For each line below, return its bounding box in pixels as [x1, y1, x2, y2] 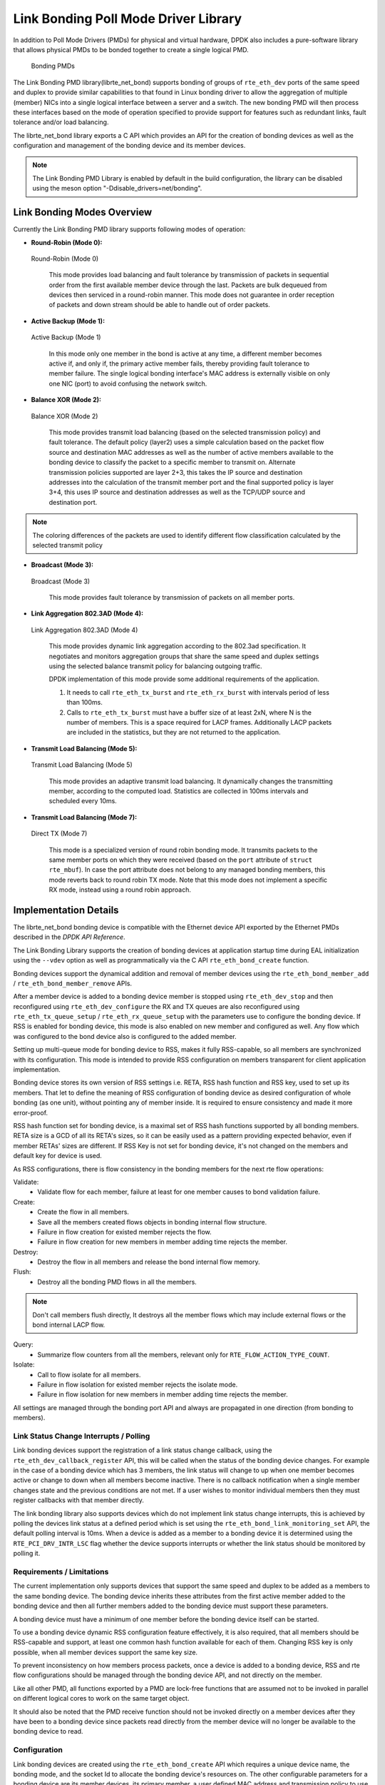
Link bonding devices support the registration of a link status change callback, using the [13, 1446, 272, 1454]
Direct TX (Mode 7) [31, 829, 88, 838]
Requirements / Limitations [13, 1567, 109, 1577]
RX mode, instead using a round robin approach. [48, 885, 192, 894]
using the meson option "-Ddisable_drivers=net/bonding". [32, 184, 202, 193]
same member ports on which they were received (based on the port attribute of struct [48, 855, 313, 864]
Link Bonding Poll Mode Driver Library [13, 11, 242, 26]
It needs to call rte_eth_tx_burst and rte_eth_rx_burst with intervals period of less [66, 688, 329, 696]
